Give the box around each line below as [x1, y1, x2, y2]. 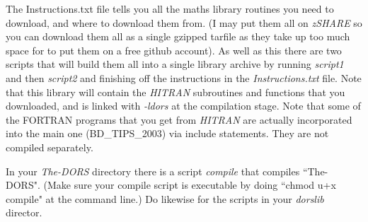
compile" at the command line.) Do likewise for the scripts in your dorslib [6, 191, 324, 206]
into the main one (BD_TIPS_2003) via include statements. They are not [6, 126, 329, 141]
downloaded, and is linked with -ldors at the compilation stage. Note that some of [6, 98, 361, 113]
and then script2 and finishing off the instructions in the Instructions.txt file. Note [6, 70, 362, 85]
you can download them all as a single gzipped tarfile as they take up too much [6, 29, 350, 44]
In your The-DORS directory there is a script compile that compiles [6, 163, 300, 178]
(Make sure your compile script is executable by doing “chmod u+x [43, 177, 336, 192]
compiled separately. [6, 139, 93, 154]
